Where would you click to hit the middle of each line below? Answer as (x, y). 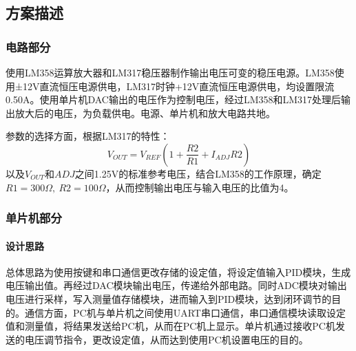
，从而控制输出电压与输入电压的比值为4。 (200, 187)
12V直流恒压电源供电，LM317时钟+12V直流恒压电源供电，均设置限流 (178, 86)
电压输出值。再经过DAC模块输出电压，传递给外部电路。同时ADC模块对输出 (176, 285)
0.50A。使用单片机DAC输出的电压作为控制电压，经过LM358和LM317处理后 (174, 99)
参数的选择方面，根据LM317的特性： (88, 136)
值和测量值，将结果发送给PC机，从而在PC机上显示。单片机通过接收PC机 (170, 326)
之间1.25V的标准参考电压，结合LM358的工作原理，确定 (198, 173)
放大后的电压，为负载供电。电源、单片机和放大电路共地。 (145, 113)
